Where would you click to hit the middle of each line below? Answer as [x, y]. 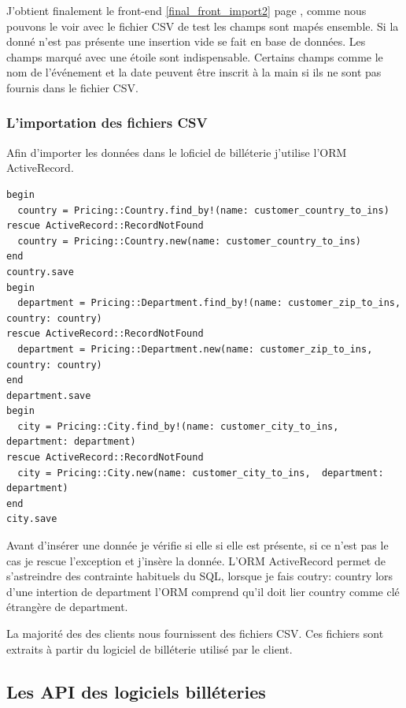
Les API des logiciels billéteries [136, 691]
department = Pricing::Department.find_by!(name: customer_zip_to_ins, [209, 303]
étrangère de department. [67, 607]
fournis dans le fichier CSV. [72, 87]
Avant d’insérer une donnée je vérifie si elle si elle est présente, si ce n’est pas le [197, 545]
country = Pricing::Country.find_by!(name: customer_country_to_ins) [203, 210]
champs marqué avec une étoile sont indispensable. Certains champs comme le [195, 56]
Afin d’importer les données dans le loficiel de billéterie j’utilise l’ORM [177, 152]
